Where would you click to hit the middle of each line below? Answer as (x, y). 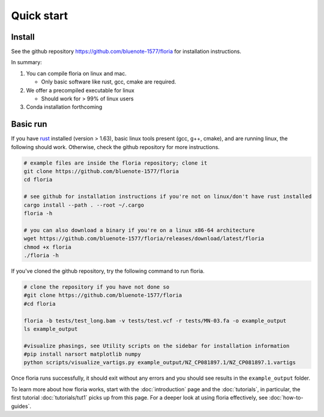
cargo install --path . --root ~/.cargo (84, 205)
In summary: (26, 62)
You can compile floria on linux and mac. (76, 73)
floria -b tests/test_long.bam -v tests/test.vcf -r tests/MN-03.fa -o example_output (155, 321)
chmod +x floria (48, 247)
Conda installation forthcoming (64, 107)
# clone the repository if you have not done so (97, 287)
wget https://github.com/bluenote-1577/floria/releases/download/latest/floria (144, 239)
